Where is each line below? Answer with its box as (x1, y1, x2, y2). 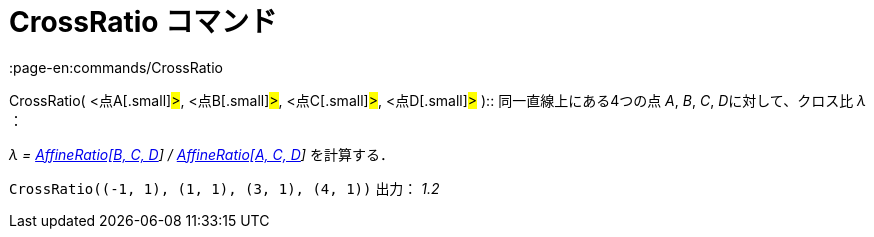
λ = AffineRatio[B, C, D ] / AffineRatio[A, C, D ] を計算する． (9, 145, 394, 163)
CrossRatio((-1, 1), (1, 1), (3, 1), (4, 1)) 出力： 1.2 (9, 179, 440, 197)
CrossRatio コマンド (9, 5, 278, 39)
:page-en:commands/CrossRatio (9, 58, 223, 76)
